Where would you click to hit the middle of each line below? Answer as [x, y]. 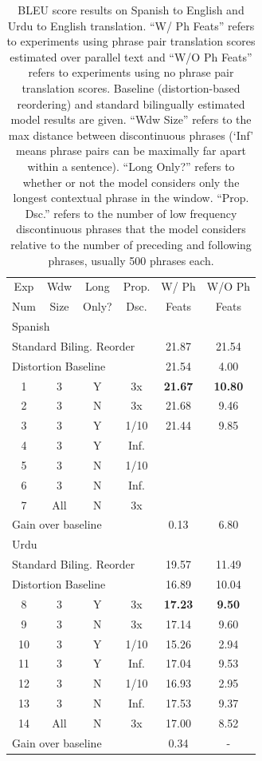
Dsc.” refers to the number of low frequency [131, 213]
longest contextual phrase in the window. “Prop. [131, 198]
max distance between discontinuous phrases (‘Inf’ [131, 135]
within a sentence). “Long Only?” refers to [131, 166]
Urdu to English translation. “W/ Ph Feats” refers [131, 25]
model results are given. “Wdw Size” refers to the [131, 119]
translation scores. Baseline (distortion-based [131, 87]
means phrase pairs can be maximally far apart [131, 151]
